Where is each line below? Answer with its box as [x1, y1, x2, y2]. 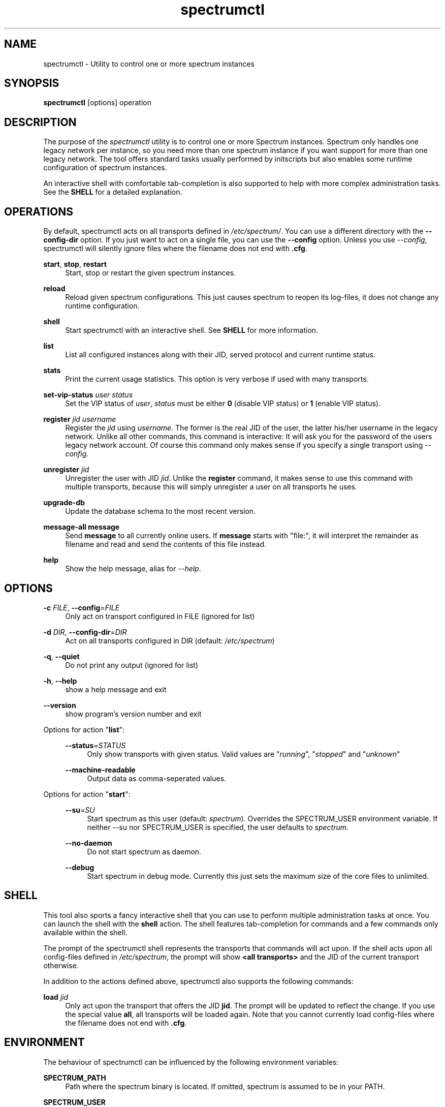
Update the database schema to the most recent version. [65, 507, 256, 516]
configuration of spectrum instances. [43, 163, 167, 172]
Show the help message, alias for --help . [65, 564, 201, 573]
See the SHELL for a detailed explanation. [43, 188, 182, 197]
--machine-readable [65, 765, 136, 774]
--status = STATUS [65, 741, 126, 750]
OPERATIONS [4, 205, 73, 218]
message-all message [43, 522, 120, 532]
